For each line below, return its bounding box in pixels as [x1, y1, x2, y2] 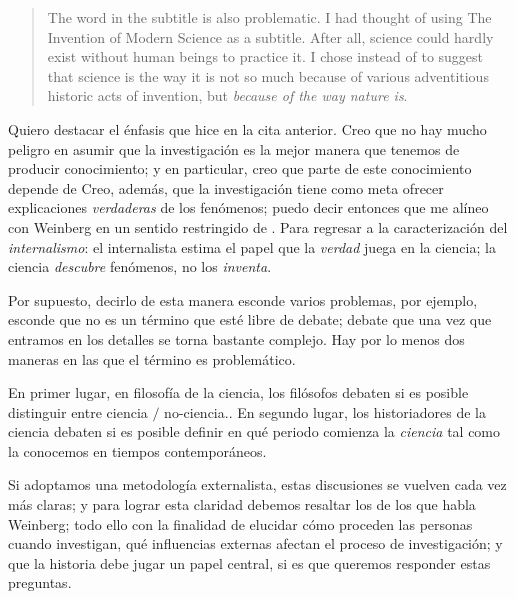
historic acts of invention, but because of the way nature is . [47, 85, 408, 106]
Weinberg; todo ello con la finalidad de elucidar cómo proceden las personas [8, 513, 473, 534]
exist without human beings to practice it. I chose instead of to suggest [47, 46, 484, 67]
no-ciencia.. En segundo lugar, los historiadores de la [164, 401, 486, 422]
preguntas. [8, 572, 72, 593]
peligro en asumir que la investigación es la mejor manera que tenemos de [8, 138, 460, 159]
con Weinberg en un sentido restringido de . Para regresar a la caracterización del [8, 216, 508, 237]
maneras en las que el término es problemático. [8, 348, 296, 369]
